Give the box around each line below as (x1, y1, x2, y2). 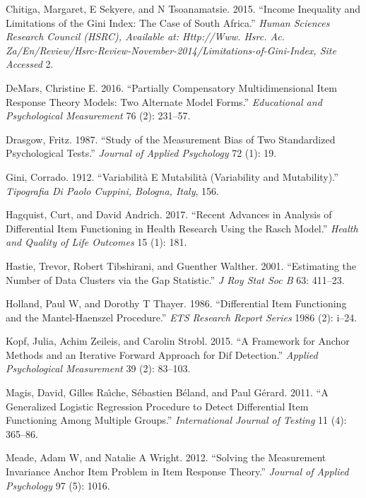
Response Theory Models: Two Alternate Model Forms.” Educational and (6, 94, 322, 109)
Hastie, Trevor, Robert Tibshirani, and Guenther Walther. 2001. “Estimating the (6, 258, 357, 273)
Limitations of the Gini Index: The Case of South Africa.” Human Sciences (6, 15, 330, 30)
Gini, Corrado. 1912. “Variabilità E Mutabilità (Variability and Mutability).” (6, 169, 338, 184)
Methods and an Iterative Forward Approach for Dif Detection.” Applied (6, 347, 318, 362)
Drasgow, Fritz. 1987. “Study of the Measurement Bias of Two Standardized (6, 131, 336, 146)
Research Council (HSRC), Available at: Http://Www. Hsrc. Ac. (6, 29, 285, 44)
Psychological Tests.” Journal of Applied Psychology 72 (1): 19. (6, 146, 277, 160)
